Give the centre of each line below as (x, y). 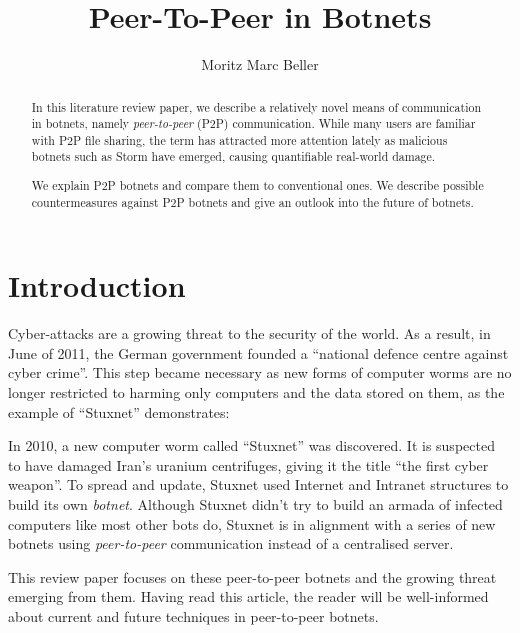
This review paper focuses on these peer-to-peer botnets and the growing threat (252, 576)
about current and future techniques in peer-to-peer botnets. (193, 616)
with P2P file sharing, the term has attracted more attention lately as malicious (239, 139)
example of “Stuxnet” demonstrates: (119, 411)
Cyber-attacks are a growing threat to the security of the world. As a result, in (249, 333)
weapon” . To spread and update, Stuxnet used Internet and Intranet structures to (258, 484)
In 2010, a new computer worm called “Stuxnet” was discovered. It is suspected (251, 445)
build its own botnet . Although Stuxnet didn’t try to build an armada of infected (255, 504)
